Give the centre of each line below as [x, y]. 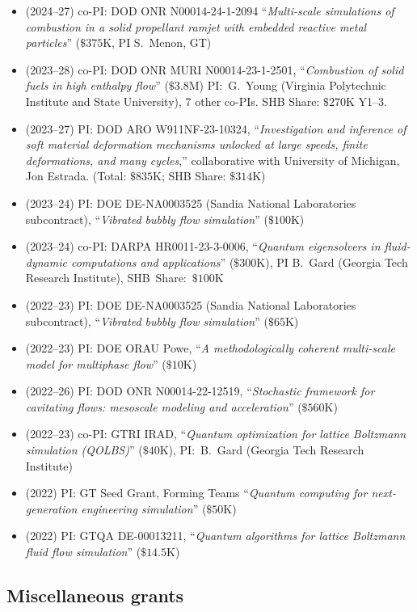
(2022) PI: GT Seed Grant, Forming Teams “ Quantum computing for [196, 493]
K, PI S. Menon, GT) [157, 42]
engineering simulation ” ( [144, 508]
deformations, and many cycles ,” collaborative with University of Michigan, [213, 160]
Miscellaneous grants [95, 595]
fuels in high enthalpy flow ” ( [97, 85]
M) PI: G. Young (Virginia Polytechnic [287, 85]
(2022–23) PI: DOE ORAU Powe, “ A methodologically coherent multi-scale [210, 348]
